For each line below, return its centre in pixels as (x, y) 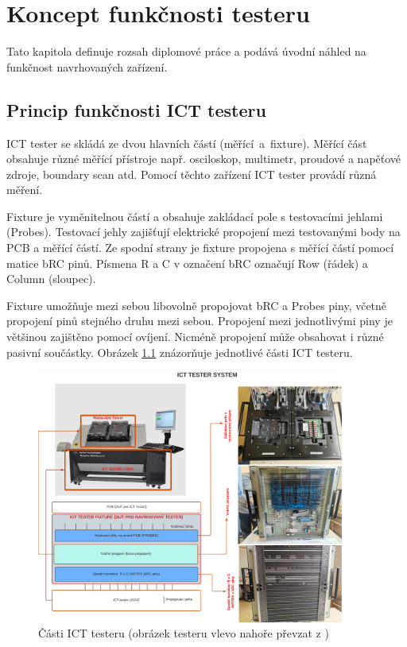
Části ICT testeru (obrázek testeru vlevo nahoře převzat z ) (184, 633)
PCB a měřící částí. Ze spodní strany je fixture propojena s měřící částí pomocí (200, 248)
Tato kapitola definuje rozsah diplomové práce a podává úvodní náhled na (186, 51)
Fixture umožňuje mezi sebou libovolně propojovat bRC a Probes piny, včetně (197, 305)
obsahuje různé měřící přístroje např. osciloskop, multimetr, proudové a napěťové (204, 159)
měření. (25, 190)
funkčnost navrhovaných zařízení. (87, 66)
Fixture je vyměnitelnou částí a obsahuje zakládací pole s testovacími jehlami (195, 216)
